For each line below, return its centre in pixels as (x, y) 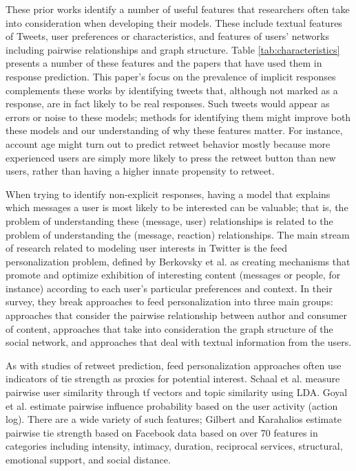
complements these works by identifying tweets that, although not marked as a (172, 90)
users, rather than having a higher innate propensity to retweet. (140, 171)
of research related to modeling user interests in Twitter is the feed (146, 248)
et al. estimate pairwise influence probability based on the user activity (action (172, 405)
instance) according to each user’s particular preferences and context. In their (169, 288)
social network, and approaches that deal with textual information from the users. (179, 342)
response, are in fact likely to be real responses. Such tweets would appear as (168, 103)
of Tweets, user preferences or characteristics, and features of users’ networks (167, 36)
